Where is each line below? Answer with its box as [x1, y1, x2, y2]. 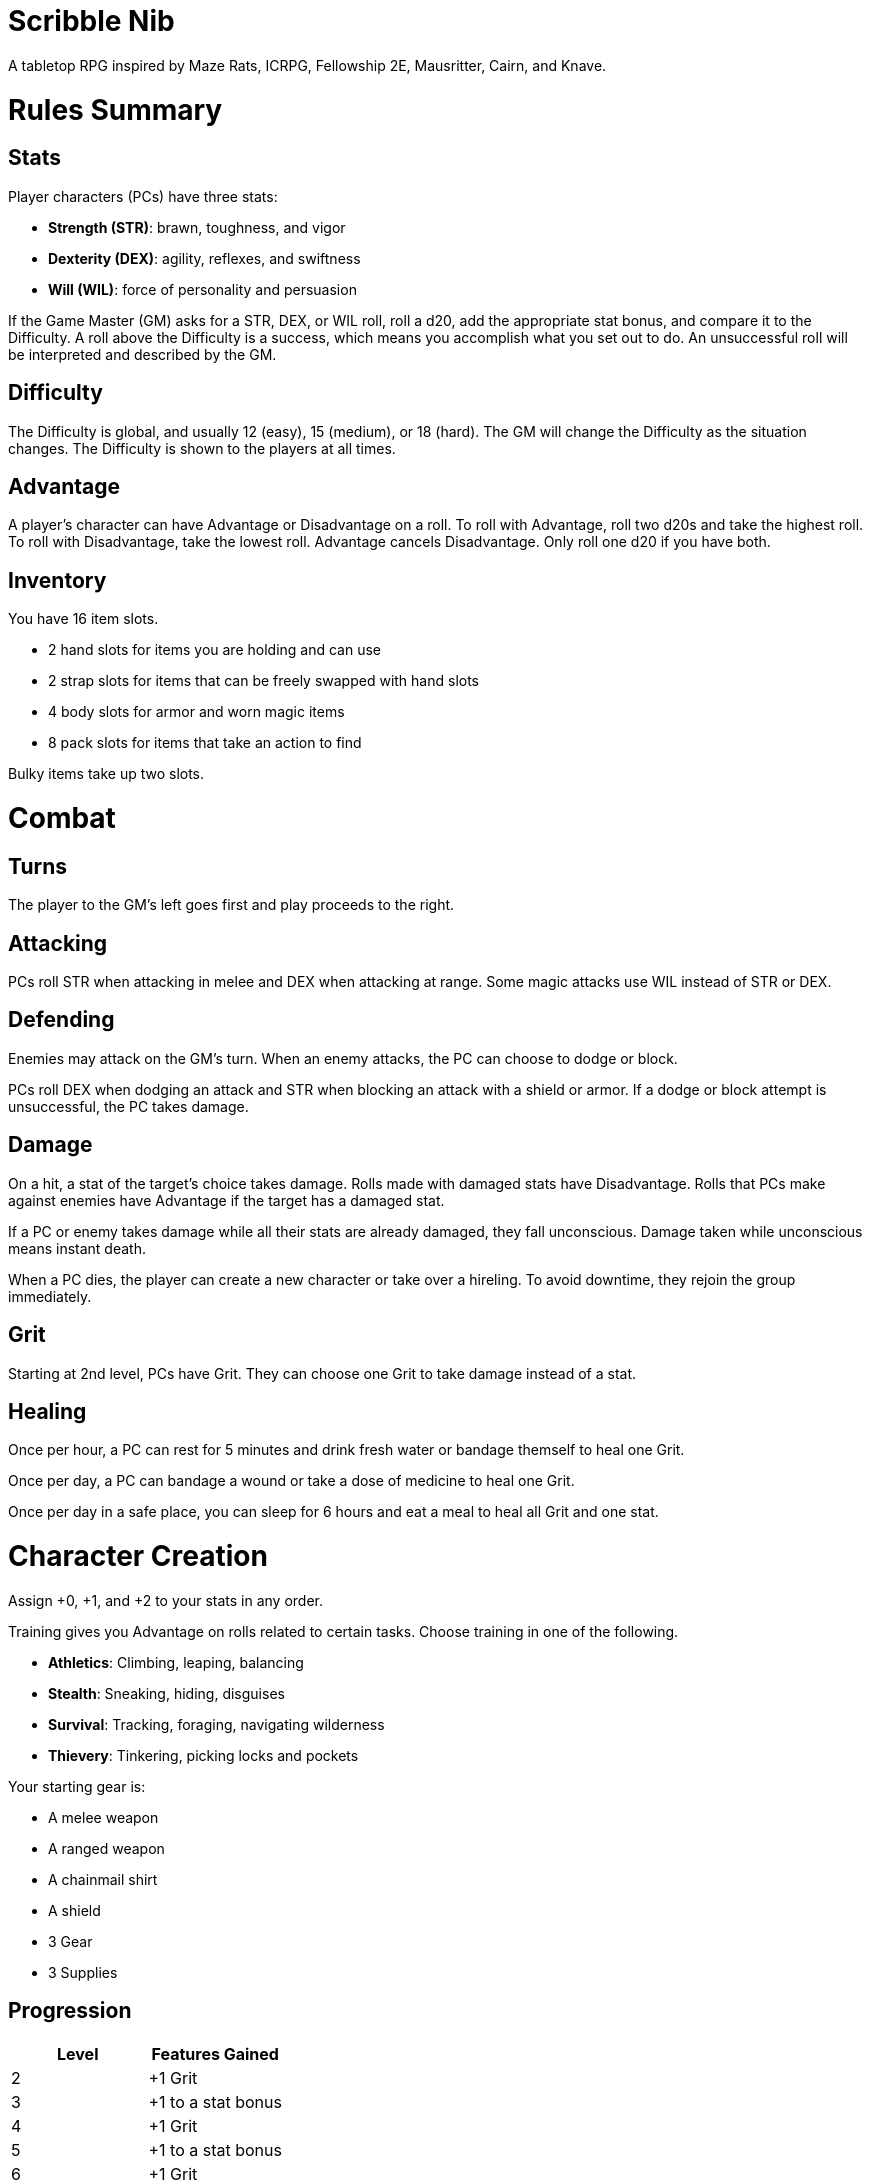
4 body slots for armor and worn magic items [48, 703, 345, 721]
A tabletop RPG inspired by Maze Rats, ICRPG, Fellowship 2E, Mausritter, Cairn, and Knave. [8, 56, 607, 74]
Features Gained [151, 2043, 279, 2064]
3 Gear [48, 1932, 93, 1950]
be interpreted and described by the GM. [8, 345, 277, 363]
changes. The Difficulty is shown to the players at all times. [8, 439, 396, 457]
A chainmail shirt [48, 1870, 158, 1888]
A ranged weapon [48, 1839, 165, 1857]
